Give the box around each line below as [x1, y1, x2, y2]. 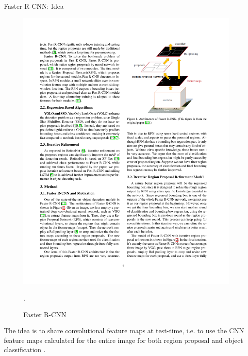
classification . [4, 344, 46, 355]
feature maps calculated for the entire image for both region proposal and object [4, 335, 243, 345]
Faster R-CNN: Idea [4, 1, 64, 11]
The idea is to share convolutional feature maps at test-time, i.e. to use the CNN [4, 325, 245, 336]
